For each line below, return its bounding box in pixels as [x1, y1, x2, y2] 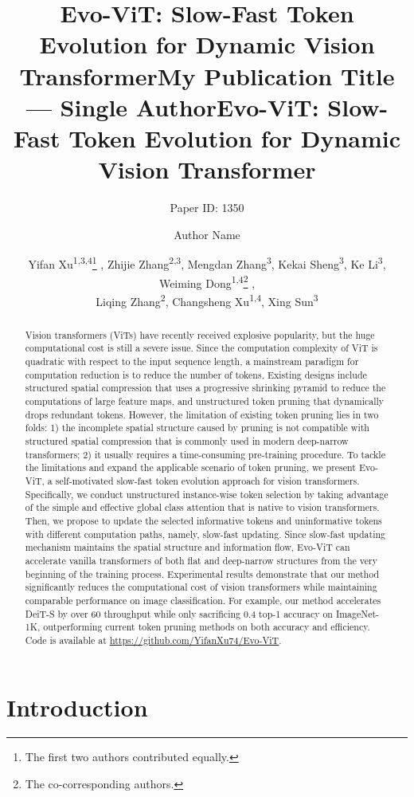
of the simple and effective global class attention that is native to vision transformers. [25, 501, 380, 514]
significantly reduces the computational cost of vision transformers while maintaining [25, 580, 377, 594]
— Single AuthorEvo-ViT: [25, 90, 319, 123]
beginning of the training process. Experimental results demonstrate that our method [25, 567, 380, 580]
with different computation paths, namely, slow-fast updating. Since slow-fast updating [25, 527, 386, 540]
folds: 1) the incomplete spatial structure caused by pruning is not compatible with [25, 421, 369, 434]
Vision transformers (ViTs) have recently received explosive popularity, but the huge [25, 328, 375, 341]
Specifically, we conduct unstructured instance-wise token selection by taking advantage [25, 487, 389, 501]
